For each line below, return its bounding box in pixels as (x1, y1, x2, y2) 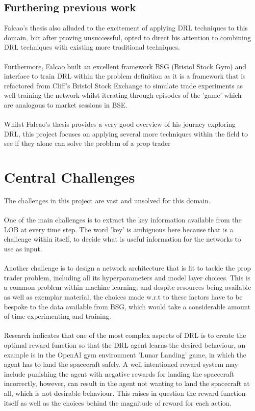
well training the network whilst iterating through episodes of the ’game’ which (4, 90, 242, 100)
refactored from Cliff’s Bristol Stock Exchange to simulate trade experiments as (4, 80, 243, 90)
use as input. (4, 244, 42, 254)
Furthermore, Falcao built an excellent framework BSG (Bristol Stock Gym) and (4, 61, 247, 71)
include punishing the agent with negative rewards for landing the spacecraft (4, 368, 234, 379)
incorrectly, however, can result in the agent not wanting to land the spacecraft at (4, 378, 250, 388)
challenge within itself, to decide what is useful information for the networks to (4, 234, 241, 244)
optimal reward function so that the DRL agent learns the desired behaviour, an (4, 339, 246, 350)
